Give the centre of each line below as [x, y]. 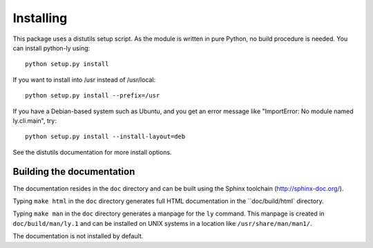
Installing [40, 18]
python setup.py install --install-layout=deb [105, 137]
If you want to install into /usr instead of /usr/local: [84, 79]
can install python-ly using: [51, 48]
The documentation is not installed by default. [78, 236]
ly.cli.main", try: [35, 120]
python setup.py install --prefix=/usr [93, 96]
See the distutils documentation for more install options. [92, 152]
